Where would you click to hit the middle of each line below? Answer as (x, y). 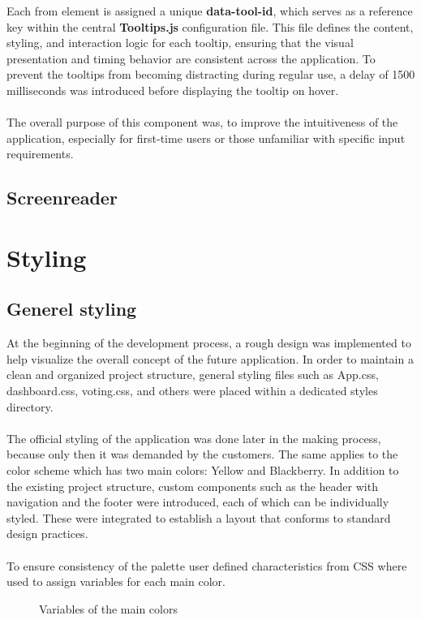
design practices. (47, 534)
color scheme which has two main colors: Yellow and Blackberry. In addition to (203, 470)
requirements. (40, 154)
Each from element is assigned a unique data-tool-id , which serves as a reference (210, 11)
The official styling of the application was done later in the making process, (194, 438)
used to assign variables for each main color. (116, 581)
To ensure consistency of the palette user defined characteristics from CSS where (207, 565)
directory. (30, 406)
